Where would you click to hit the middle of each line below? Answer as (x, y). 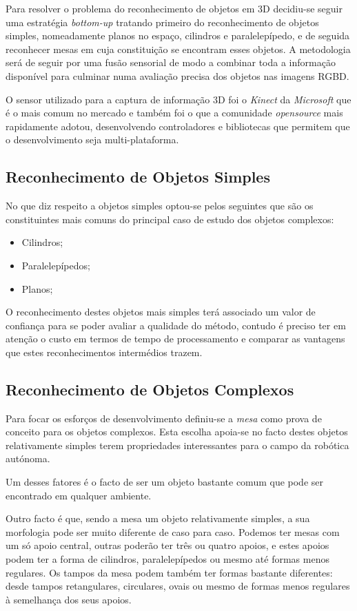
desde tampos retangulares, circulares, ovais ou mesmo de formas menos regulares (178, 586)
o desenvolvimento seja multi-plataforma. (92, 139)
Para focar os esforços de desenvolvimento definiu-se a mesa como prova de (164, 418)
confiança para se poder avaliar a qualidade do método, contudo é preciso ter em (176, 325)
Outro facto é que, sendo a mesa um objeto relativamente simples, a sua (158, 518)
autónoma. (28, 458)
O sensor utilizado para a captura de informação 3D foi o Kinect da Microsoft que (178, 99)
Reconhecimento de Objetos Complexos (150, 389)
